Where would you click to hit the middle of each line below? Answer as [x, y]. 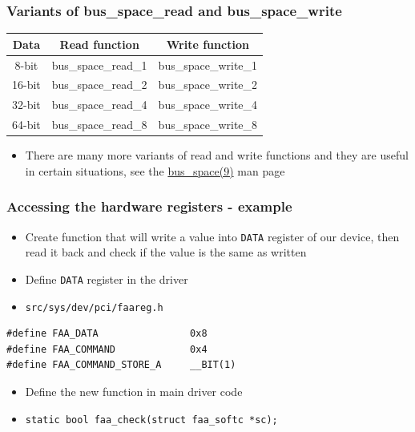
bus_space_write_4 [208, 105]
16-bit [26, 85]
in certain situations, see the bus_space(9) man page [155, 170]
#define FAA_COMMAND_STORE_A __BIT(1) [121, 365]
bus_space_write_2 [208, 85]
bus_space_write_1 [208, 65]
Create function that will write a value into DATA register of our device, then [212, 236]
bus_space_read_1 [99, 65]
